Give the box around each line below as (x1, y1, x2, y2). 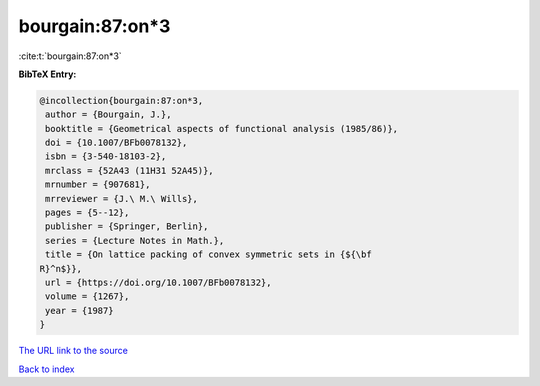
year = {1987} (45, 305, 114, 316)
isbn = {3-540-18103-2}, (45, 151, 167, 162)
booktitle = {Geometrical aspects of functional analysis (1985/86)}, (45, 123, 399, 134)
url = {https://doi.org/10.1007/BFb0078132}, (45, 277, 272, 288)
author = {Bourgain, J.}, (45, 109, 172, 120)
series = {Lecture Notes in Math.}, (45, 235, 225, 246)
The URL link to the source (18, 345, 129, 357)
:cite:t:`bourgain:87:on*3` (18, 50, 122, 62)
